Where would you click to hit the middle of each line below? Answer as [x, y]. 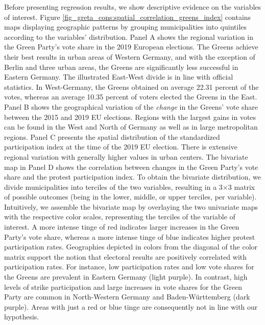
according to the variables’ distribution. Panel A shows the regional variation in [129, 36]
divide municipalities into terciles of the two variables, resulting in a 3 [113, 186]
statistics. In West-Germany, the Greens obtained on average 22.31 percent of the [131, 86]
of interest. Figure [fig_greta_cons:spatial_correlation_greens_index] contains [128, 17]
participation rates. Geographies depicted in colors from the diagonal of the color [131, 247]
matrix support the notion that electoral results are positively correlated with [126, 256]
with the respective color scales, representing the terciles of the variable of [120, 217]
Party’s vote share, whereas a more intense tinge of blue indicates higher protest [130, 236]
